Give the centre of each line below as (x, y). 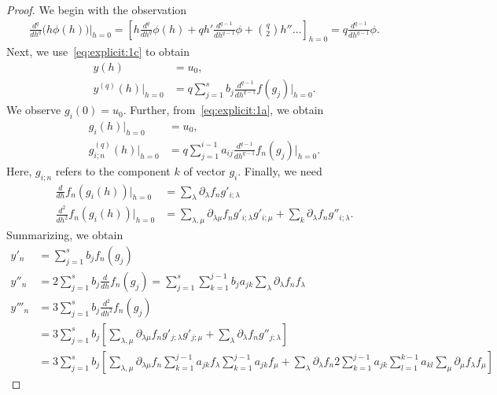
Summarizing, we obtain (65, 235)
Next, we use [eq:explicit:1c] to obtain (98, 52)
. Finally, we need (280, 170)
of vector (204, 170)
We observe (34, 110)
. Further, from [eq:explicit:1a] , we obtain (223, 110)
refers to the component (113, 170)
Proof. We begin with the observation (97, 9)
